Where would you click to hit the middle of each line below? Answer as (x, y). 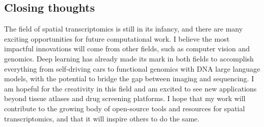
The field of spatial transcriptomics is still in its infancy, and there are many (124, 29)
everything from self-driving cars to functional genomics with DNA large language (132, 68)
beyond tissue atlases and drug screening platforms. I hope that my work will (125, 98)
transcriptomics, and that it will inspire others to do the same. (102, 118)
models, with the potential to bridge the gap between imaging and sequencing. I (129, 78)
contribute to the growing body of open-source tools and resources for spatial (125, 108)
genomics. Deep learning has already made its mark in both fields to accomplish (129, 58)
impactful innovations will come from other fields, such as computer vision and (127, 49)
